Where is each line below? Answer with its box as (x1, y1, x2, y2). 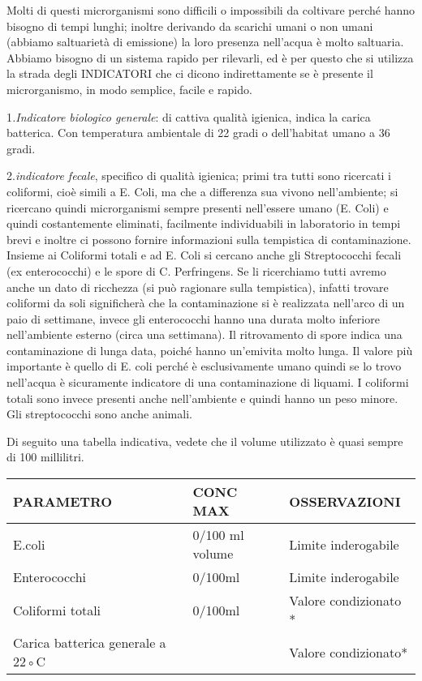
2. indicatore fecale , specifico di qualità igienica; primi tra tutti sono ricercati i (6, 167, 391, 184)
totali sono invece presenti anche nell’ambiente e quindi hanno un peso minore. (6, 389, 398, 406)
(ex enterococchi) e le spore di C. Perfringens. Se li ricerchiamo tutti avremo (6, 262, 386, 279)
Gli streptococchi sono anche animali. (6, 405, 192, 422)
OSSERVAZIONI (289, 491, 401, 511)
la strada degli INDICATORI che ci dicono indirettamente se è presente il (6, 65, 373, 82)
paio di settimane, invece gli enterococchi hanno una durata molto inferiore (6, 310, 380, 327)
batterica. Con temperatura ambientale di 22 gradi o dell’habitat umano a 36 (6, 124, 390, 141)
